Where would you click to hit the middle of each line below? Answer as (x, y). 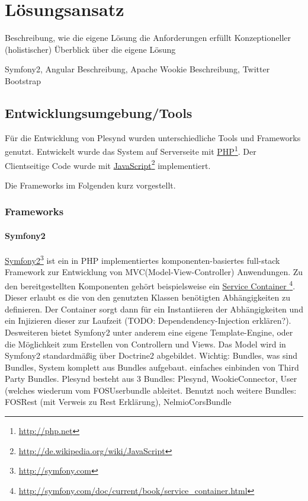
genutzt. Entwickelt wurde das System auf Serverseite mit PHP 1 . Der (131, 150)
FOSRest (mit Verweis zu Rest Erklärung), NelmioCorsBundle (118, 402)
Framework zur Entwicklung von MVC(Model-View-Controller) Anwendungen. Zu (154, 272)
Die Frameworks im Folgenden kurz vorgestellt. (90, 185)
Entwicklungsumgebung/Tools (99, 112)
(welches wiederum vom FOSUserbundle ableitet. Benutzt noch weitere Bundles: (151, 390)
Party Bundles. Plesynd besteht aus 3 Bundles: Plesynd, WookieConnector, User (151, 379)
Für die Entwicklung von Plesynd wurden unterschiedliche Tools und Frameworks (153, 137)
